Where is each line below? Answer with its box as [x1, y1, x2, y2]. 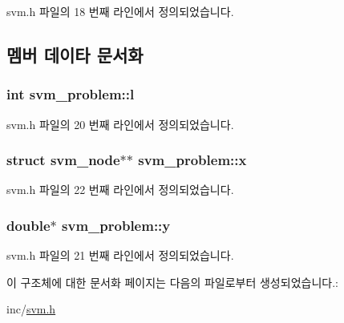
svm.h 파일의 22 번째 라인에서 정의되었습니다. [6, 181, 234, 198]
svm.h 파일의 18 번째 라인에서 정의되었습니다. [6, 3, 234, 19]
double [6, 215, 51, 235]
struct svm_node [6, 150, 120, 170]
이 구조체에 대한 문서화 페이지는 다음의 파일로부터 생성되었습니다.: [6, 273, 338, 290]
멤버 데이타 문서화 [6, 42, 144, 67]
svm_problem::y [62, 215, 171, 235]
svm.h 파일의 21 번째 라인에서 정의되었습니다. [6, 247, 234, 264]
